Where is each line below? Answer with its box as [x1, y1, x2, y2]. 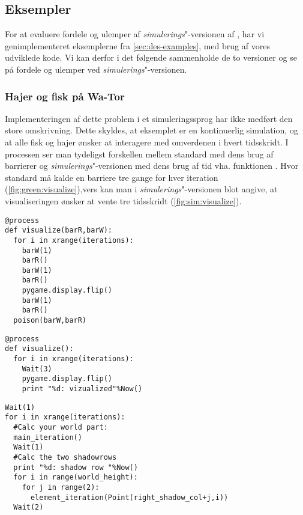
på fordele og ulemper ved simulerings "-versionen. [5, 62, 187, 75]
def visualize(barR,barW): [5, 226, 112, 235]
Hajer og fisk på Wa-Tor [5, 88, 125, 103]
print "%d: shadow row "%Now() [13, 463, 138, 472]
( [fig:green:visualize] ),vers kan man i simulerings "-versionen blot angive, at [5, 183, 278, 195]
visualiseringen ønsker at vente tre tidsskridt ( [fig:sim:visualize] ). [5, 194, 242, 207]
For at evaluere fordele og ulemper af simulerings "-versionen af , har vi [5, 28, 265, 40]
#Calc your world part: [13, 423, 108, 432]
